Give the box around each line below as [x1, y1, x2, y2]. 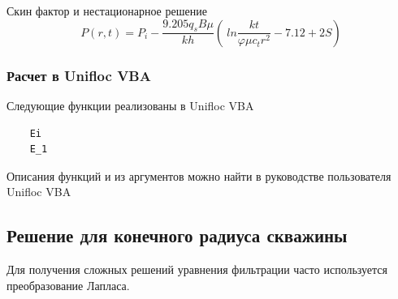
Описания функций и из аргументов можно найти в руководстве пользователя [6, 167, 392, 184]
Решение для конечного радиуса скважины [6, 223, 348, 248]
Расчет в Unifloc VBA [6, 65, 151, 85]
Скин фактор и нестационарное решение [6, 2, 207, 19]
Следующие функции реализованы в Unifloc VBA [6, 97, 254, 114]
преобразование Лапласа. [6, 276, 130, 293]
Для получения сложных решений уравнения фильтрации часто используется [6, 261, 388, 278]
